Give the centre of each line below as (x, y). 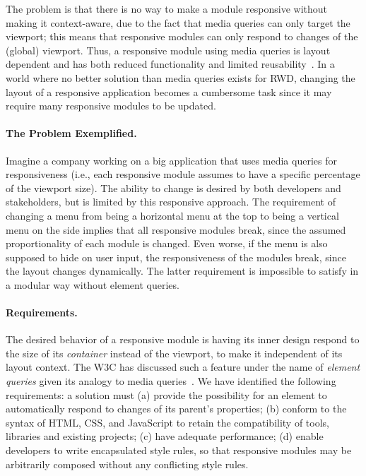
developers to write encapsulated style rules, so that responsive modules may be (179, 450)
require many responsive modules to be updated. (111, 106)
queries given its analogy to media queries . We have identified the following (171, 381)
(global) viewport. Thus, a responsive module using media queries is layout (168, 50)
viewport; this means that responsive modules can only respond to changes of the (182, 36)
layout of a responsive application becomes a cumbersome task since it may (169, 91)
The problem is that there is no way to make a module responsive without (166, 8)
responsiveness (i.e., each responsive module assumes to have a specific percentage (183, 174)
